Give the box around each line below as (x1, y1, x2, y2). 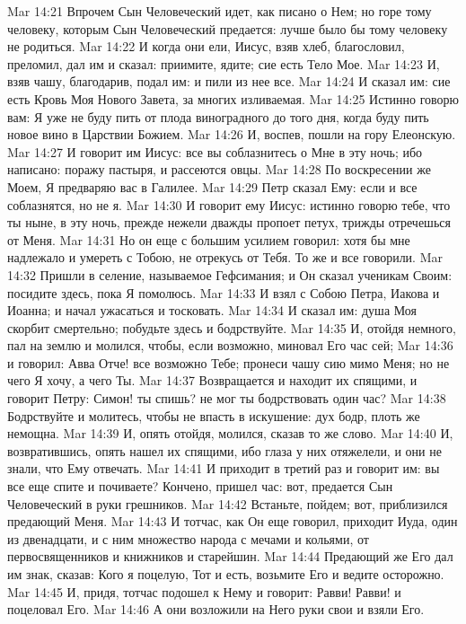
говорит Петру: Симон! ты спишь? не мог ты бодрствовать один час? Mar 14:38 (7, 389, 446, 408)
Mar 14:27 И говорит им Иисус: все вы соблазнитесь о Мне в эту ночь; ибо (7, 142, 423, 161)
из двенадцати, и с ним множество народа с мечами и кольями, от (7, 529, 369, 548)
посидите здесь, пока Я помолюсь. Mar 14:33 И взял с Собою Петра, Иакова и (7, 283, 440, 302)
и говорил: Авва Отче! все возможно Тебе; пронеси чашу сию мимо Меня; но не (7, 353, 450, 372)
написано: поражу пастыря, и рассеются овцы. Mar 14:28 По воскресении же (7, 160, 431, 179)
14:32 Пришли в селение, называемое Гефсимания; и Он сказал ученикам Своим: (7, 265, 453, 284)
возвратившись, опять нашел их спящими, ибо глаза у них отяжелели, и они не (7, 441, 442, 460)
